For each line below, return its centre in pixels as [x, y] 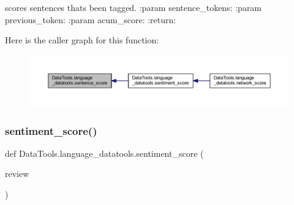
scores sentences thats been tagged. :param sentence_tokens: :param [134, 7]
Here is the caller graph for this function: [82, 40]
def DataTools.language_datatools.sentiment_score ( [104, 153]
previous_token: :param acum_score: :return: [91, 19]
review [17, 174]
